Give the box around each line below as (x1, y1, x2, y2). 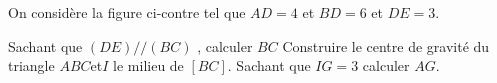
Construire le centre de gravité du (282, 35, 490, 56)
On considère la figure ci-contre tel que (8, 2, 246, 22)
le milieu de (113, 55, 184, 76)
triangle (8, 55, 55, 76)
